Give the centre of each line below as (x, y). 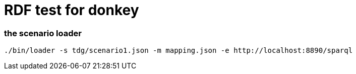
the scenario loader (43, 33)
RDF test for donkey (72, 10)
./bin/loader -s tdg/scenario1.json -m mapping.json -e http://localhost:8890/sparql (179, 51)
